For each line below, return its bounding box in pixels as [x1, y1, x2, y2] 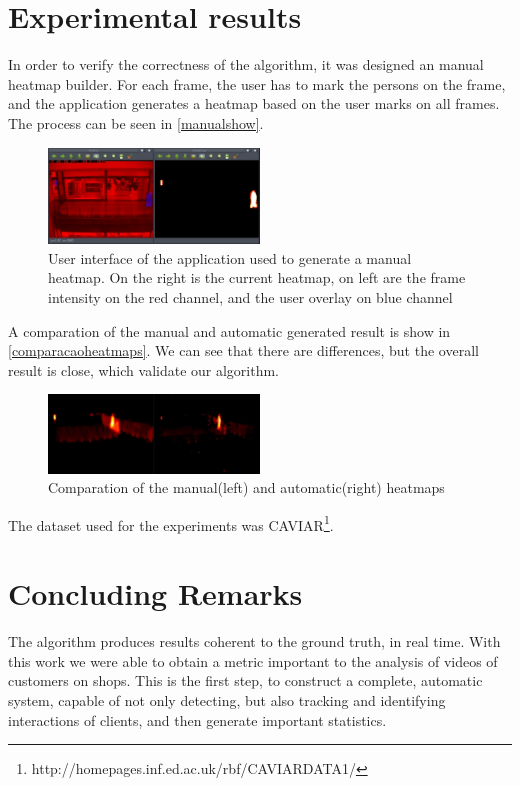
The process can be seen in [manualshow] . [8, 112, 264, 133]
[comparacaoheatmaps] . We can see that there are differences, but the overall [8, 340, 479, 361]
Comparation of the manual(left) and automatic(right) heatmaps [48, 477, 445, 498]
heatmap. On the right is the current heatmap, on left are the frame [48, 267, 466, 288]
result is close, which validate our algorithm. [8, 359, 280, 380]
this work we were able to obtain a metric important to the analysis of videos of [8, 650, 498, 671]
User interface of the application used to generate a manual [48, 247, 412, 268]
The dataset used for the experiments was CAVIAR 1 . [8, 511, 334, 535]
